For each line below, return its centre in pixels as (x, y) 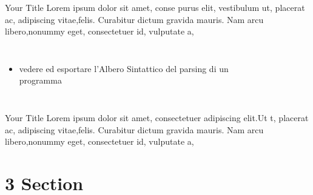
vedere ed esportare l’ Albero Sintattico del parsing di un (124, 68)
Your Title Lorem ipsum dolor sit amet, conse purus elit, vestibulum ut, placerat (155, 7)
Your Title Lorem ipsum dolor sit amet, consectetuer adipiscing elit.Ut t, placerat (157, 117)
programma (40, 80)
